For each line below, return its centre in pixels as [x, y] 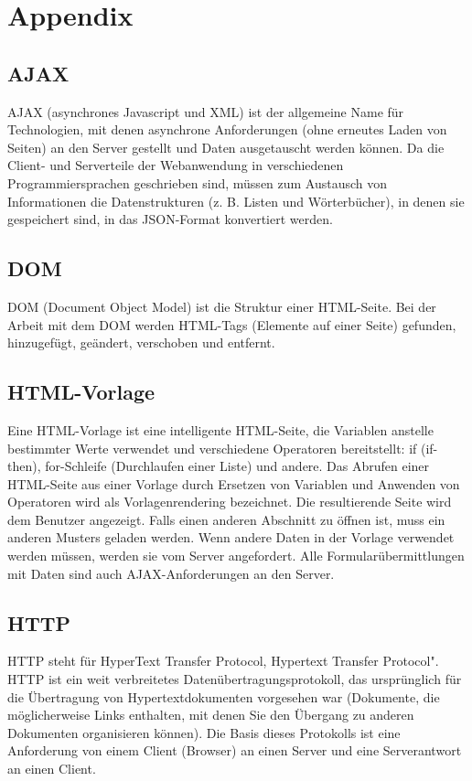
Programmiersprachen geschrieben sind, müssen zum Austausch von [198, 182]
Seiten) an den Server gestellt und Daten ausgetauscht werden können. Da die [226, 147]
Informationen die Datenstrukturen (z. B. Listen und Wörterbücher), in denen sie [236, 201]
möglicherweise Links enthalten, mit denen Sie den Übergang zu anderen [211, 715]
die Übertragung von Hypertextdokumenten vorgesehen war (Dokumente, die [224, 696]
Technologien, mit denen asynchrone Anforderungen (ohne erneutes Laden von [227, 129]
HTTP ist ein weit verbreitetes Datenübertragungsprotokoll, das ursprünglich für [235, 679]
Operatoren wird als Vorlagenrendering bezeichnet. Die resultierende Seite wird [230, 502]
